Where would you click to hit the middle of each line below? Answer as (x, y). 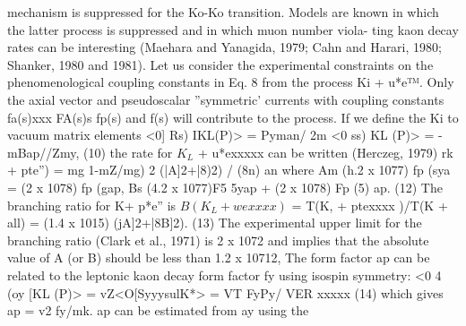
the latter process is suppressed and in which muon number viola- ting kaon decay (233, 29)
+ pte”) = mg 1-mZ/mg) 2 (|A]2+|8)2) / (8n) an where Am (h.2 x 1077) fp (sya (229, 170)
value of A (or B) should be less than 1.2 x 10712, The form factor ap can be (219, 257)
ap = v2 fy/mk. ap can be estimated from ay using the (158, 310)
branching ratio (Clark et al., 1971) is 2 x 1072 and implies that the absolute (218, 240)
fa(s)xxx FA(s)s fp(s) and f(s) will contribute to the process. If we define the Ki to (233, 117)
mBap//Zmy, (43, 152)
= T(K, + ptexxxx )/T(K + (370, 205)
